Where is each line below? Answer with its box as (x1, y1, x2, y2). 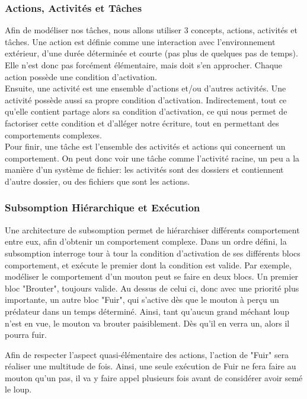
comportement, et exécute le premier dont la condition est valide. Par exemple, (5, 258, 292, 271)
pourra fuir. (5, 328, 47, 341)
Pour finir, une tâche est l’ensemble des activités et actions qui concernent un (5, 140, 286, 153)
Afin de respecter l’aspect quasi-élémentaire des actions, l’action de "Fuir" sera (5, 348, 289, 360)
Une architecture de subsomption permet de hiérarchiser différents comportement (5, 223, 300, 236)
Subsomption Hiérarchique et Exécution (5, 200, 200, 215)
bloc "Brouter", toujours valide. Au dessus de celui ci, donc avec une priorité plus (5, 281, 299, 294)
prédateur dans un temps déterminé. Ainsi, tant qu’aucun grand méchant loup (5, 305, 289, 317)
